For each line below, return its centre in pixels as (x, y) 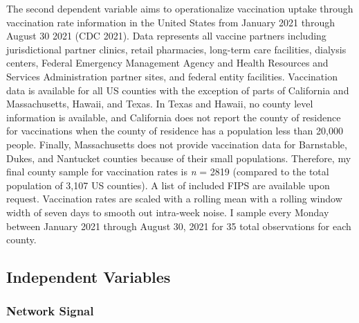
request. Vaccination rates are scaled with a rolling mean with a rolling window (174, 199)
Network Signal (50, 311)
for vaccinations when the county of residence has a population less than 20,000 (175, 131)
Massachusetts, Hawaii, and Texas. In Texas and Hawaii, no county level (160, 104)
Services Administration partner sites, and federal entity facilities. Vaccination (172, 76)
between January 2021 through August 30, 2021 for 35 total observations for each (179, 226)
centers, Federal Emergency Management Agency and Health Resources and (167, 63)
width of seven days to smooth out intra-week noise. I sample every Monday (168, 212)
